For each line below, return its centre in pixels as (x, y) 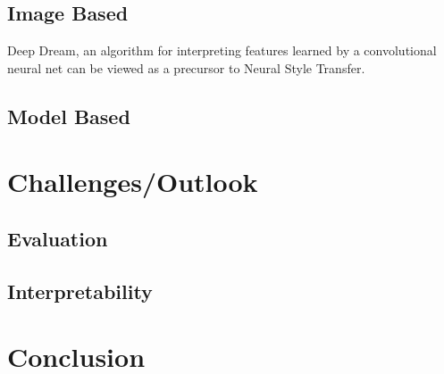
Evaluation (58, 238)
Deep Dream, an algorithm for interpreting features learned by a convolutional (222, 50)
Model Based (69, 116)
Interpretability (80, 291)
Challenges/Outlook (133, 182)
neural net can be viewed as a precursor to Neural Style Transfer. (186, 67)
